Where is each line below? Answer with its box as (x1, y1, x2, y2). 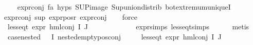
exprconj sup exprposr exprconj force (4, 11, 137, 22)
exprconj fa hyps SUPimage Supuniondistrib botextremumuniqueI (17, 2, 231, 12)
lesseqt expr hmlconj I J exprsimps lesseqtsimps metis (7, 21, 249, 32)
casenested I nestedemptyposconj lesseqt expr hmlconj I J (7, 31, 222, 41)
